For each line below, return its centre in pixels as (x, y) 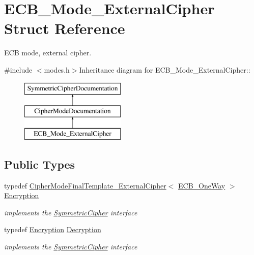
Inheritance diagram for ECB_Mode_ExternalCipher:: (165, 69)
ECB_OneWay (202, 185)
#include (18, 69)
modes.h (57, 69)
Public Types (40, 164)
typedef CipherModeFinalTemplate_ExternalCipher (85, 185)
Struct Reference (65, 28)
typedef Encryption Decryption (53, 229)
